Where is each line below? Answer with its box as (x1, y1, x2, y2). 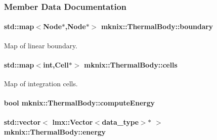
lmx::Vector (52, 117, 93, 127)
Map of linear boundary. (4, 40, 78, 50)
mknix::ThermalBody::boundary (101, 21, 213, 32)
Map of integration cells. (4, 78, 78, 89)
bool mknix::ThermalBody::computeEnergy (4, 98, 155, 108)
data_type (102, 117, 139, 127)
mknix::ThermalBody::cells (84, 59, 177, 70)
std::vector (4, 117, 41, 127)
